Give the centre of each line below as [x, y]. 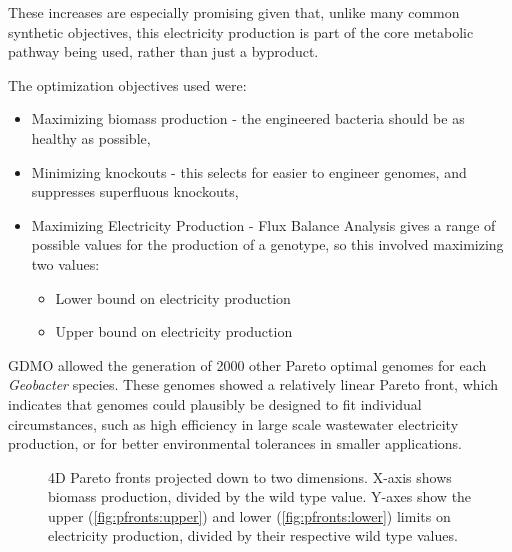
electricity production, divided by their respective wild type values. [253, 535]
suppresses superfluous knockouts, [135, 191]
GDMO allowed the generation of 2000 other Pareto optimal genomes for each [247, 364]
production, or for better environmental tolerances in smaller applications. [235, 443]
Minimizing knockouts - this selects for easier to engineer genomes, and [249, 171]
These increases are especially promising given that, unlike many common [234, 12]
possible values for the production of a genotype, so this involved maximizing [267, 244]
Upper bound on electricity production [174, 331]
